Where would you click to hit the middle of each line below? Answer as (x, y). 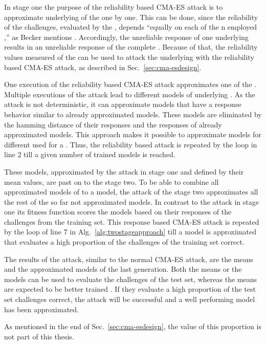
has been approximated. (41, 309)
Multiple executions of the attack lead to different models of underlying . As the (130, 94)
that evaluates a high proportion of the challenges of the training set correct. (124, 242)
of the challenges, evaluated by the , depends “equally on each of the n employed (131, 27)
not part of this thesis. (39, 336)
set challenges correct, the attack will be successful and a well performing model (130, 299)
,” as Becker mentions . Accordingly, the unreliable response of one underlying (126, 37)
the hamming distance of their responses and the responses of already (113, 124)
